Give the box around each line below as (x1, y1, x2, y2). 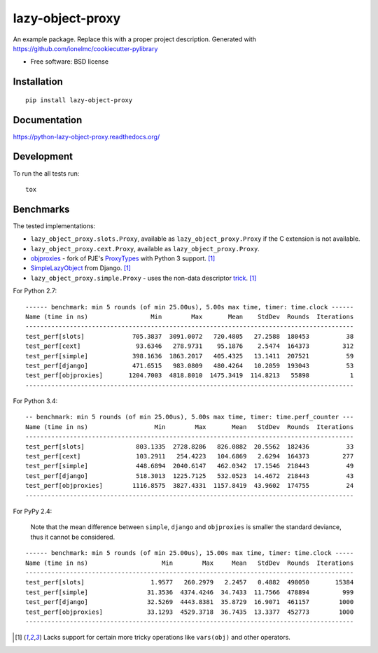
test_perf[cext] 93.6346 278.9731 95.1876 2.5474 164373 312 (25, 342, 354, 350)
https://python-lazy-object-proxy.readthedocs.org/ (13, 132, 160, 141)
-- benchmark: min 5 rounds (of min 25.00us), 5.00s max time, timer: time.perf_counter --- (25, 413, 354, 421)
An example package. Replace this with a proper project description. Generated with (13, 35, 257, 43)
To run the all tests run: (13, 169, 80, 178)
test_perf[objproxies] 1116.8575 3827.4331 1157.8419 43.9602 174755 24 (25, 482, 354, 490)
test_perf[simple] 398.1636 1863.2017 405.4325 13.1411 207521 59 (25, 352, 354, 360)
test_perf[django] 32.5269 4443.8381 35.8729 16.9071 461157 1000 (25, 598, 354, 606)
